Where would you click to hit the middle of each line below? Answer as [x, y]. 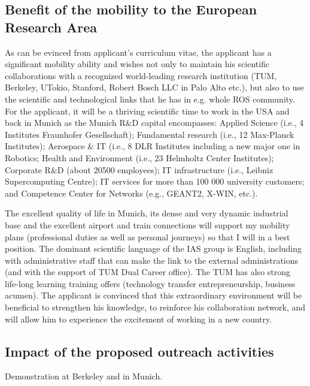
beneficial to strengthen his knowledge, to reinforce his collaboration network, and [155, 307]
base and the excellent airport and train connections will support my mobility [148, 224]
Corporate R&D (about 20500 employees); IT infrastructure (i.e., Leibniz [139, 169]
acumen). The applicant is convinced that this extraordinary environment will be [154, 295]
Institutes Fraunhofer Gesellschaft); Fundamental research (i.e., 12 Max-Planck [150, 134]
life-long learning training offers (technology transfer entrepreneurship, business [150, 283]
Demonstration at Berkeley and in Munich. [84, 376]
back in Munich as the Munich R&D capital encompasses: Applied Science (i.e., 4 [154, 123]
